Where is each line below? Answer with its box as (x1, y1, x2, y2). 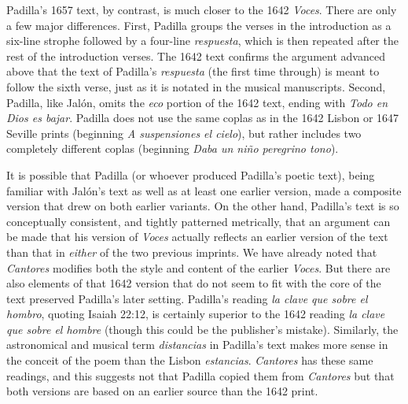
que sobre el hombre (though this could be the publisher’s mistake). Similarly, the (6, 321, 399, 337)
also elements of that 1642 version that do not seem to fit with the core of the (6, 275, 381, 291)
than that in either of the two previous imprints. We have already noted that (6, 243, 377, 260)
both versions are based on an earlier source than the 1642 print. (6, 383, 318, 399)
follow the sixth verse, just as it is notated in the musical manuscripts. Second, (6, 78, 386, 95)
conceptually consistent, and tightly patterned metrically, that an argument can (6, 213, 391, 229)
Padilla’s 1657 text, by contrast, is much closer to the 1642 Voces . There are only (6, 2, 397, 17)
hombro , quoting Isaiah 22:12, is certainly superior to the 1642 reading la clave (6, 306, 385, 322)
